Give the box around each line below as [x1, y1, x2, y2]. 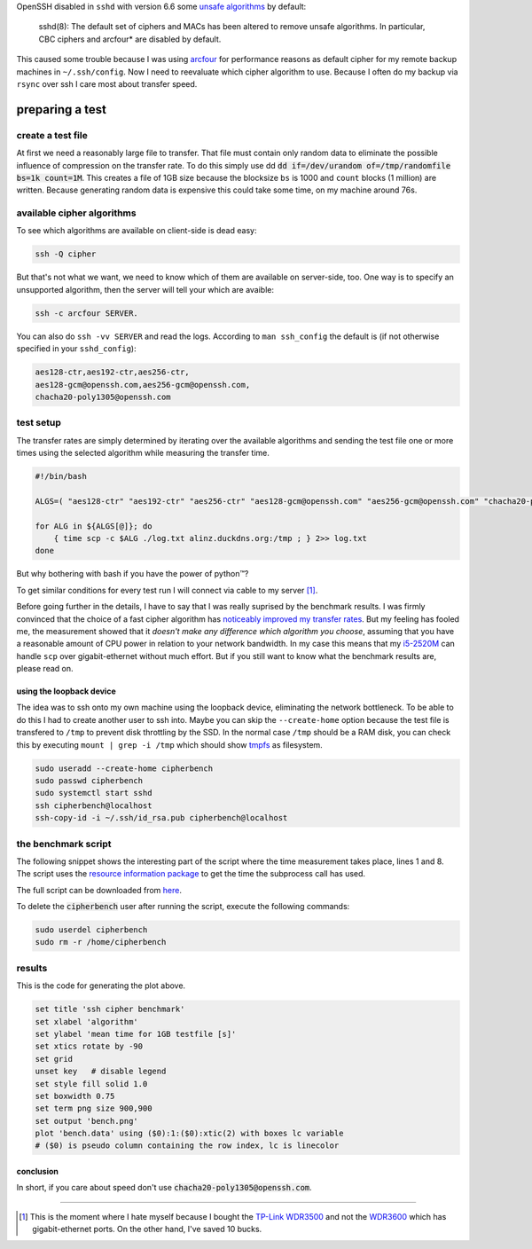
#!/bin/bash [35, 471, 88, 482]
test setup [16, 417, 61, 429]
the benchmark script [16, 837, 112, 850]
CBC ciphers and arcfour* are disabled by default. [38, 34, 222, 44]
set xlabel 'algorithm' [35, 1017, 139, 1026]
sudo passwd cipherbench [35, 776, 144, 786]
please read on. [16, 664, 74, 674]
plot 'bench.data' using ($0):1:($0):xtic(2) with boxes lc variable [35, 1128, 344, 1139]
